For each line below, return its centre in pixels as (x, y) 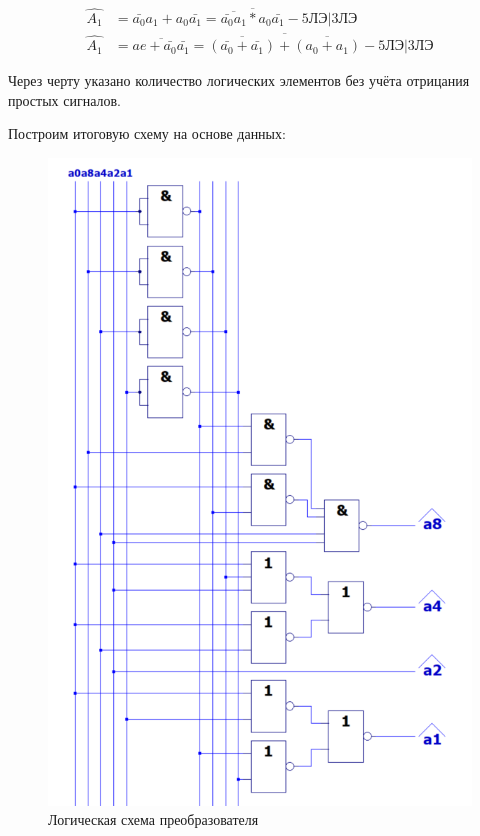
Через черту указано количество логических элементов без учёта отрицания (239, 80)
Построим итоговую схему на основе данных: (147, 133)
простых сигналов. (65, 99)
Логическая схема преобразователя (153, 819)
